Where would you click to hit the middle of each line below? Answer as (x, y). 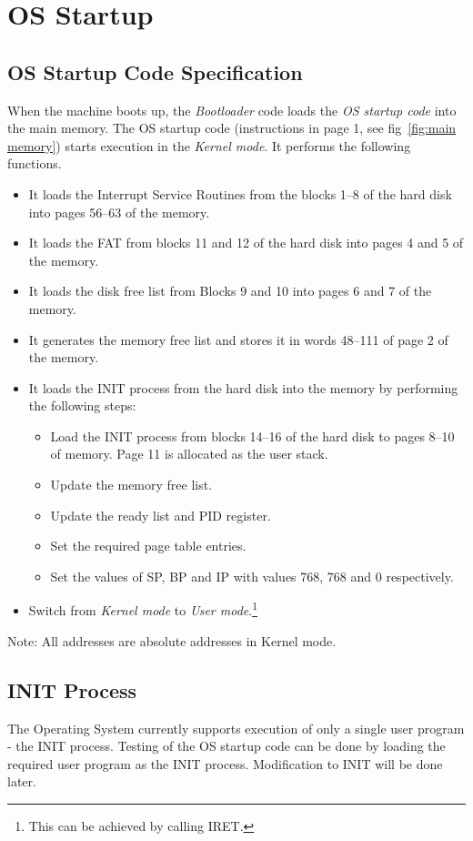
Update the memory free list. (131, 485)
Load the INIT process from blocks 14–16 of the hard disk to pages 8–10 (252, 436)
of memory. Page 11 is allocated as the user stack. (189, 454)
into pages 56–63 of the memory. (119, 212)
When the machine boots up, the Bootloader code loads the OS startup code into (232, 110)
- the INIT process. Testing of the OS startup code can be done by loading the (226, 746)
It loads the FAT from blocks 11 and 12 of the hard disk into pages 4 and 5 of (246, 243)
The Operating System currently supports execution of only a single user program (236, 728)
